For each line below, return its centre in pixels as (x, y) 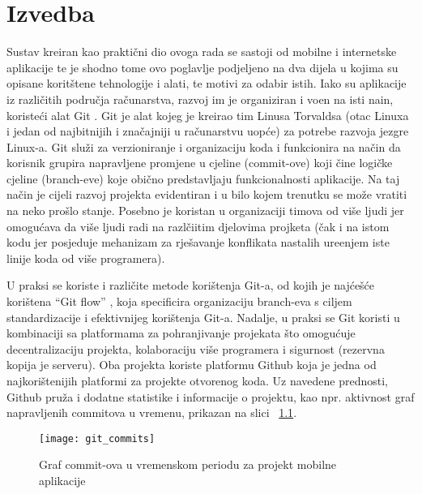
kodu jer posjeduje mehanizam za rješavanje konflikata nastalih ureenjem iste (198, 242)
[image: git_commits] (97, 438)
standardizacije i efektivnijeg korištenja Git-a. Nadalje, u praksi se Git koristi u (203, 317)
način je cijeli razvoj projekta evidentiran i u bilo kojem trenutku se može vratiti (207, 194)
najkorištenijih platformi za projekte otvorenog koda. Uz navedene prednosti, (197, 380)
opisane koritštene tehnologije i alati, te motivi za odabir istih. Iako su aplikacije (207, 83)
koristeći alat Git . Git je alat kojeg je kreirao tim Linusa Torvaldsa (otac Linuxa (208, 115)
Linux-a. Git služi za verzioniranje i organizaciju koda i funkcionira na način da (204, 146)
